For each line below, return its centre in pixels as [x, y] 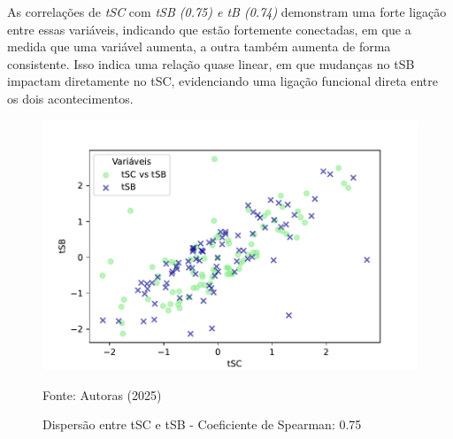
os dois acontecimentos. [70, 98]
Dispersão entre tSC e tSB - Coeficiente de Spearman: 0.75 [202, 424]
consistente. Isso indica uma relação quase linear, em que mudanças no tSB [211, 63]
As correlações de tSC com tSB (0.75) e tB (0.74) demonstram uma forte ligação [227, 12]
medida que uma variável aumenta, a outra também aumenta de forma [199, 46]
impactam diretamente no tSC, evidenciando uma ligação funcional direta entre [223, 81]
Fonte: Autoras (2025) [102, 394]
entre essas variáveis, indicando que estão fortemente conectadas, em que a [209, 29]
